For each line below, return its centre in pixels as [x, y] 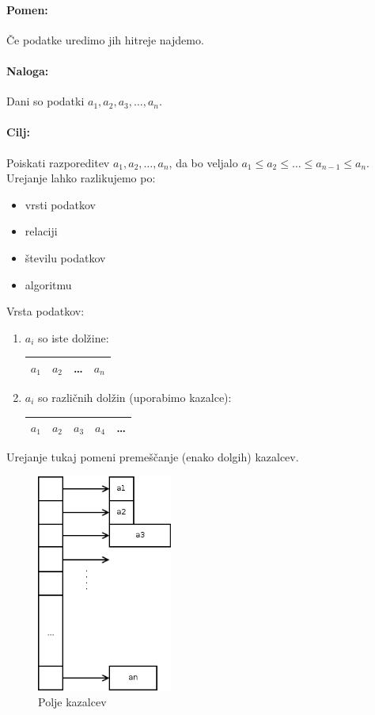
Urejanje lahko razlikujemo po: [81, 178]
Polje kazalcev [72, 701]
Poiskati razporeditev [58, 162]
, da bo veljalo [203, 162]
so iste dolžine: [74, 337]
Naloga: [28, 70]
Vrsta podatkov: [45, 311]
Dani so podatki [45, 101]
